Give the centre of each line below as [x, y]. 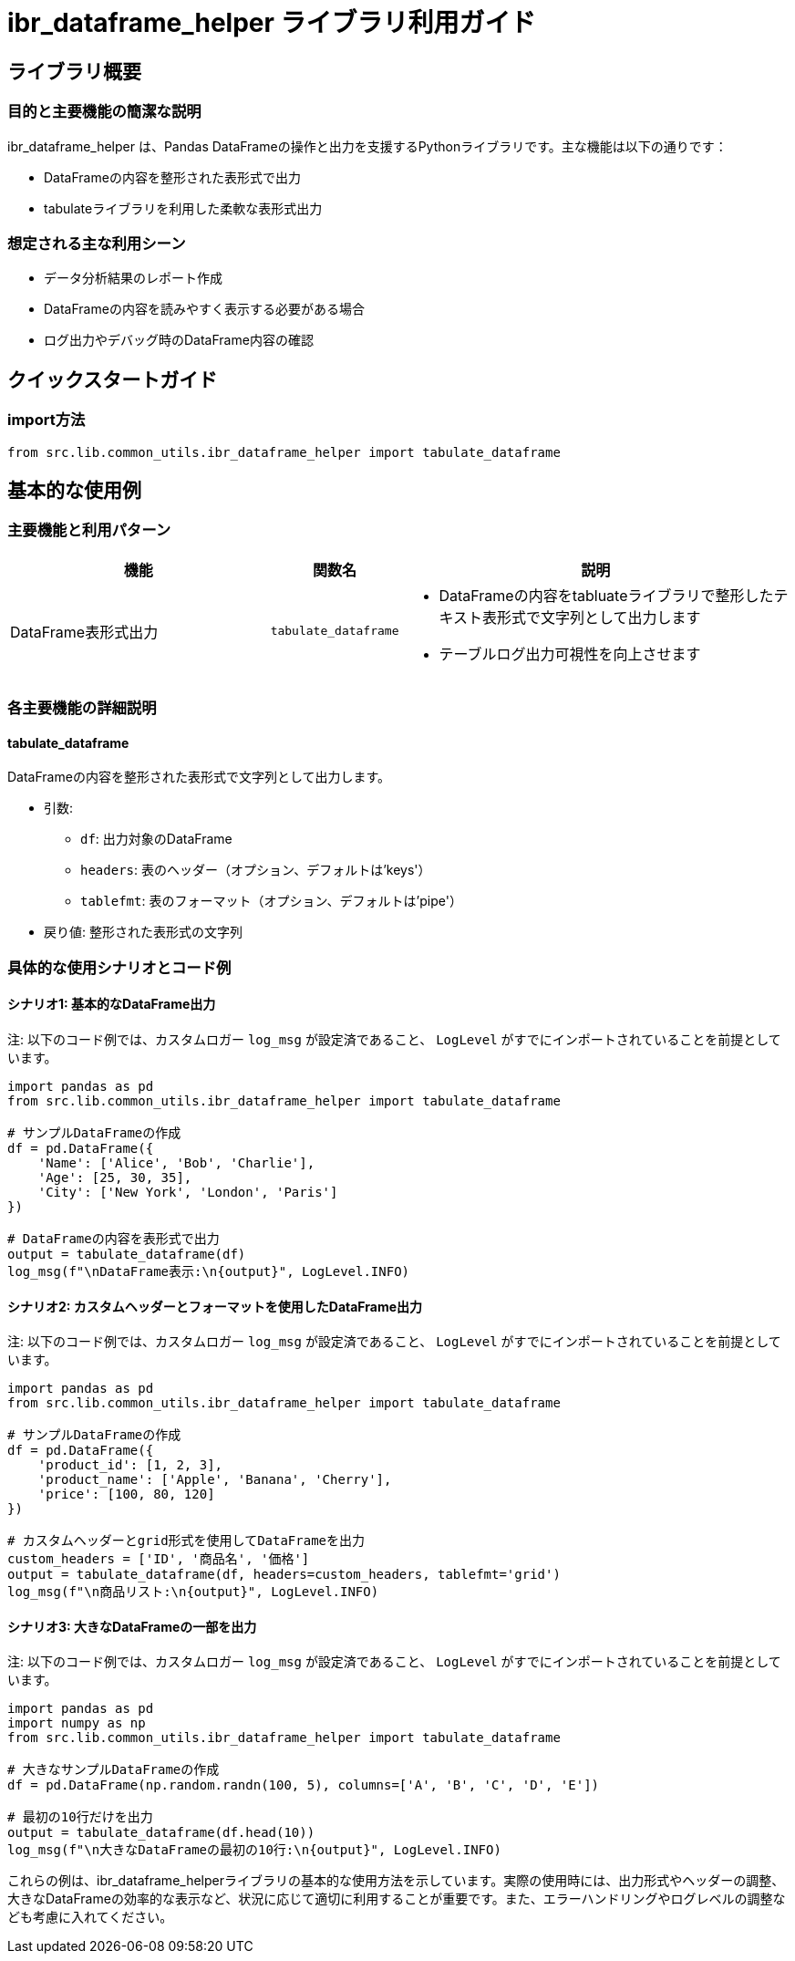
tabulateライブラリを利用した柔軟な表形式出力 [183, 208]
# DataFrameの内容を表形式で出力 [114, 1238]
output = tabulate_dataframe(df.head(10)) [161, 1833]
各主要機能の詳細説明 [82, 708]
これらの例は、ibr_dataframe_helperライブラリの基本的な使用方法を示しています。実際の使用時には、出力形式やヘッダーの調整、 [396, 1881]
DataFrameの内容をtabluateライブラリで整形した [606, 595]
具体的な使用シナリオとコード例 [119, 967]
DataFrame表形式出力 [84, 632]
